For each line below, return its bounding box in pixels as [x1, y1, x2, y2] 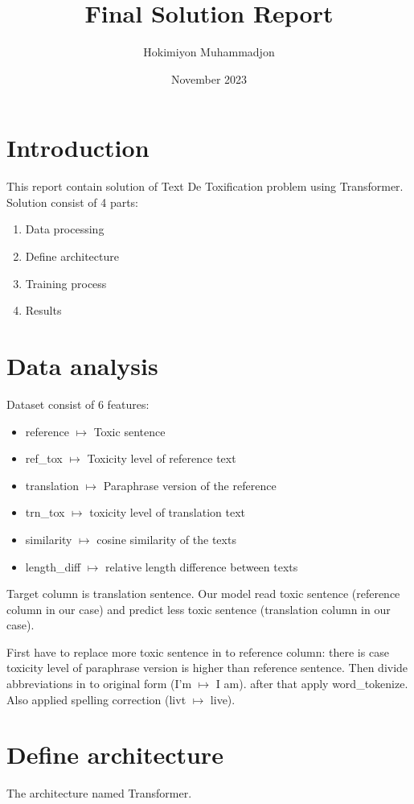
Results [25, 302, 62, 319]
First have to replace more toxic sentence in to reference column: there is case [6, 643, 389, 660]
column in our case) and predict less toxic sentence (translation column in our [6, 600, 391, 617]
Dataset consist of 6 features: [6, 395, 150, 412]
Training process [25, 274, 107, 291]
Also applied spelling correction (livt [6, 691, 187, 707]
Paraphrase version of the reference [103, 476, 277, 493]
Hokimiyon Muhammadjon [143, 43, 275, 60]
